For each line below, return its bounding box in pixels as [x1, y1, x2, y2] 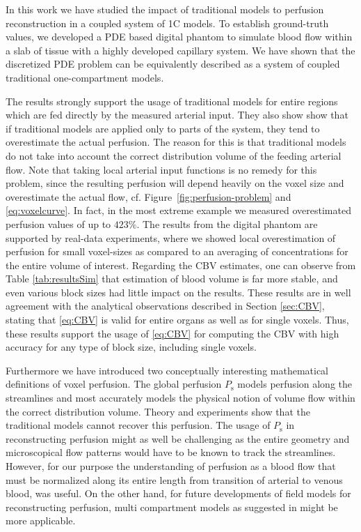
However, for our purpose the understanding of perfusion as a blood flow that [6, 459, 336, 473]
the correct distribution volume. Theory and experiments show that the [6, 404, 310, 418]
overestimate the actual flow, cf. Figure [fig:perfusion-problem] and [6, 189, 291, 204]
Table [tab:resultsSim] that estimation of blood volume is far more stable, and [6, 271, 338, 286]
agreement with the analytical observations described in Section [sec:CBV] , [6, 298, 325, 313]
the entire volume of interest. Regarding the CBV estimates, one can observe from [6, 257, 356, 272]
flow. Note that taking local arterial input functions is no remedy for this [6, 162, 317, 176]
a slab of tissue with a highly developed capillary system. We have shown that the [6, 43, 355, 57]
